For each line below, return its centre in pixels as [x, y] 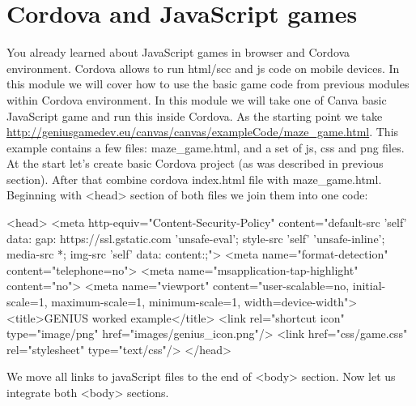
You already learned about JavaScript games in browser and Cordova [178, 52]
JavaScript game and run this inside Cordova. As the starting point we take [195, 115]
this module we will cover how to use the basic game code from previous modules [208, 84]
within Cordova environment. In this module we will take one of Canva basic [197, 99]
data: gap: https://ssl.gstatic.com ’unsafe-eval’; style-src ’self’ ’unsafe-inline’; [196, 238]
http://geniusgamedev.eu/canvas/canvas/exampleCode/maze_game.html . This [203, 132]
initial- [369, 286]
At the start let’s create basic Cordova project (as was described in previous [195, 163]
